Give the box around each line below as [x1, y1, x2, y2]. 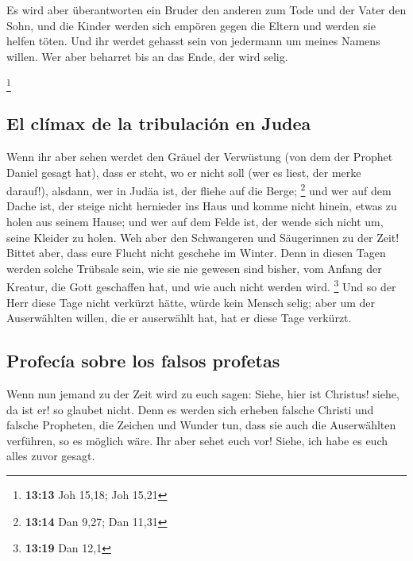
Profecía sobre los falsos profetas [6, 348, 280, 373]
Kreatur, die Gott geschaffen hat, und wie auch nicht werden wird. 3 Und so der [6, 276, 396, 294]
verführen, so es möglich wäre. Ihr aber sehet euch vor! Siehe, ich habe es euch [6, 432, 388, 448]
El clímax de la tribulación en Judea [6, 111, 311, 136]
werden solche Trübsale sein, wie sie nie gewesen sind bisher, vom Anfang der [6, 259, 382, 276]
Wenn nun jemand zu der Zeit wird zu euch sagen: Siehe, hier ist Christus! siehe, [6, 385, 399, 402]
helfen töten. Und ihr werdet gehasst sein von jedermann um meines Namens [6, 33, 380, 49]
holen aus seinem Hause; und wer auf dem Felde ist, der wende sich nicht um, [6, 213, 384, 229]
